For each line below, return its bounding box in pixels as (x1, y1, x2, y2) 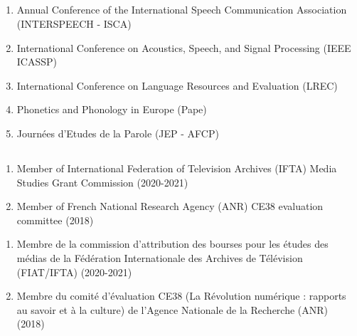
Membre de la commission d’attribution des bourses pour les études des (16, 236, 329, 251)
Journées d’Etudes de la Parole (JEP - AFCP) (16, 125, 219, 140)
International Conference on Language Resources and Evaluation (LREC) (16, 78, 338, 93)
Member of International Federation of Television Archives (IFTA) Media (16, 160, 337, 175)
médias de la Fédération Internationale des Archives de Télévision (16, 250, 303, 265)
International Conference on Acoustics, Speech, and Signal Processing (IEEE (16, 40, 351, 55)
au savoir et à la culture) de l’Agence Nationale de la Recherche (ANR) (16, 302, 329, 317)
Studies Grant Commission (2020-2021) (16, 174, 188, 189)
